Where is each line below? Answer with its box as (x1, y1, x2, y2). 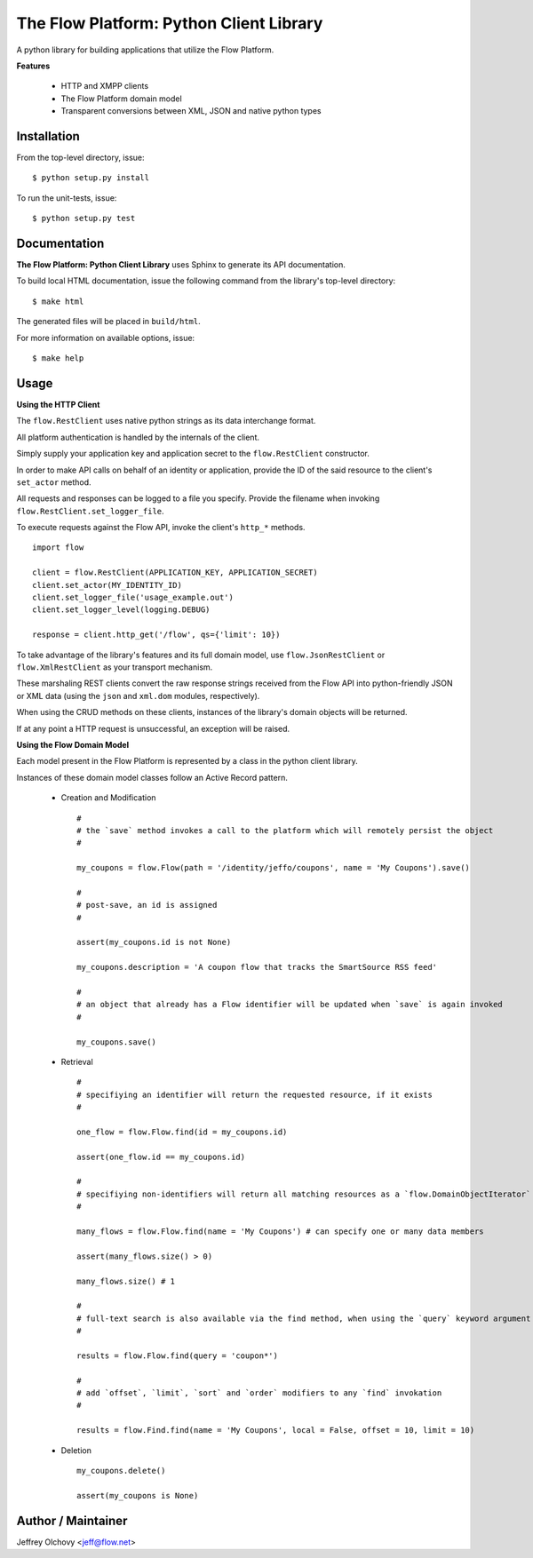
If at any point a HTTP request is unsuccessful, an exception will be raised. (16, 723, 290, 734)
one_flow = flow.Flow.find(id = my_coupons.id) (76, 1126, 288, 1137)
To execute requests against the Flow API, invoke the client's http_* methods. (16, 522, 306, 533)
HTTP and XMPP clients (60, 81, 149, 91)
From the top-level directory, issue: (16, 152, 146, 163)
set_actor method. (16, 476, 92, 488)
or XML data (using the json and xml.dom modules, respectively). (16, 690, 260, 701)
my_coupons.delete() (76, 1466, 166, 1476)
